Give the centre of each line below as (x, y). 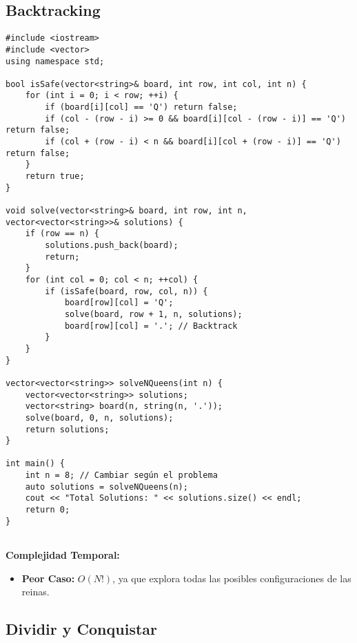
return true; (55, 176)
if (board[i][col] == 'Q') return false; (141, 107)
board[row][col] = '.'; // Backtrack (151, 326)
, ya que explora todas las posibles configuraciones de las (232, 578)
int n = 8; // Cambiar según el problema (121, 476)
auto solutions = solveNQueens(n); (106, 487)
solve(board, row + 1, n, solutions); (153, 314)
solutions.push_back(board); (112, 246)
